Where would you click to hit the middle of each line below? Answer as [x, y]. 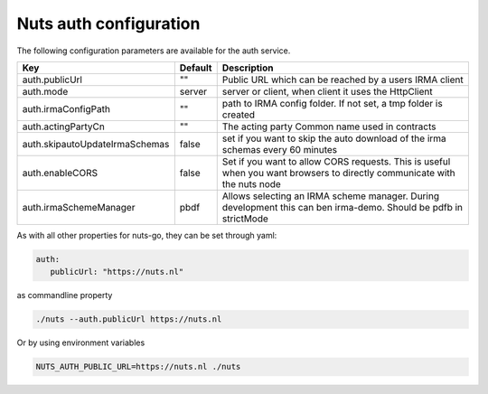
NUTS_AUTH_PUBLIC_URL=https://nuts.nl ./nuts [138, 367]
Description [248, 68]
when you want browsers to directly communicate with [338, 173]
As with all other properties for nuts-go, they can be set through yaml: [147, 235]
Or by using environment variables [81, 342]
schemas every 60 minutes [280, 149]
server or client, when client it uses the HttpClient [327, 91]
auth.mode [45, 91]
